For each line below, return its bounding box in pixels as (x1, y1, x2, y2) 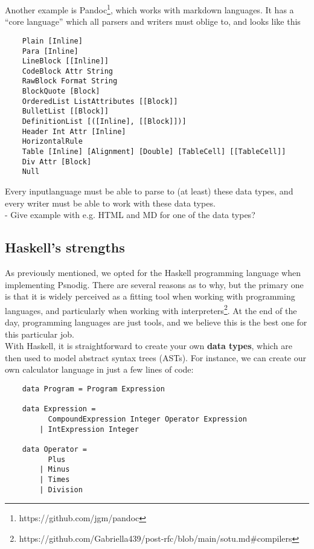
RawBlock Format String (22, 77, 118, 86)
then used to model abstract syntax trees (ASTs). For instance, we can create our (5, 351, 306, 364)
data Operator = (22, 445, 88, 454)
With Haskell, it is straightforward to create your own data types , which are (5, 339, 292, 352)
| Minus (39, 465, 70, 474)
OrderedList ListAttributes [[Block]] (22, 97, 178, 106)
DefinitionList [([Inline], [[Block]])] (22, 117, 187, 126)
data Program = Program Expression (22, 385, 165, 394)
